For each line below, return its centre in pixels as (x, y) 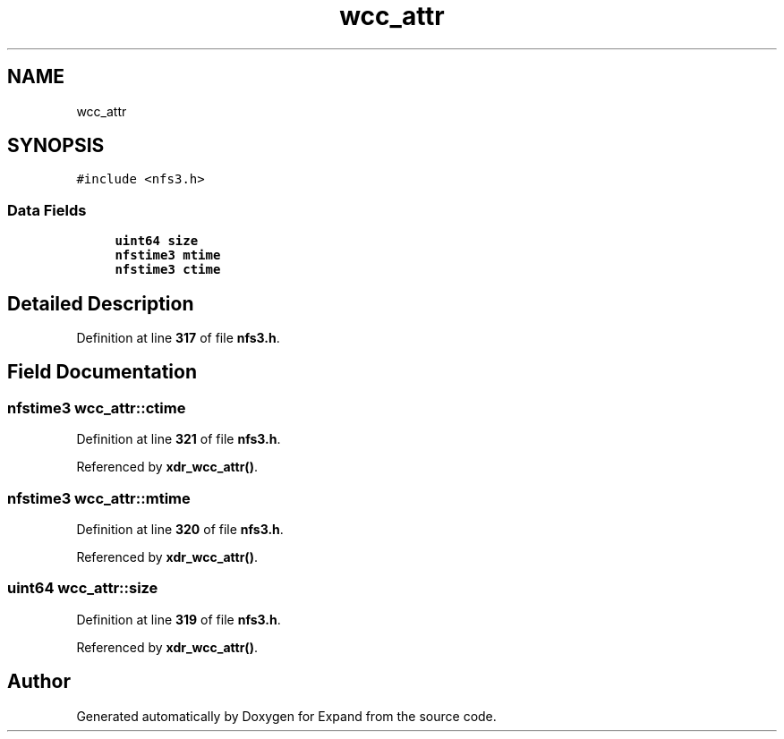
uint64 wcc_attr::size (83, 588)
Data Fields (47, 210)
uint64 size (157, 241)
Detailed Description (101, 303)
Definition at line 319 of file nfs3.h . (179, 619)
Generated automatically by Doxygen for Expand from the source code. (286, 716)
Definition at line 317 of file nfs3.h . (178, 338)
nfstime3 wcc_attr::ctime (97, 408)
